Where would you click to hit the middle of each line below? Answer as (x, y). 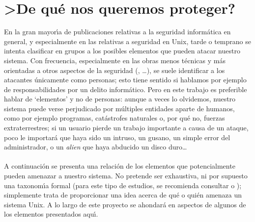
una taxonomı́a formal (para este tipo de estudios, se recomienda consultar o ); (123, 185)
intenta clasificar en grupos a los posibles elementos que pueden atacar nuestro (122, 51)
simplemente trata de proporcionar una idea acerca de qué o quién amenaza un (123, 195)
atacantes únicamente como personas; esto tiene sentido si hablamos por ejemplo (125, 80)
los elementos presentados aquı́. (51, 214)
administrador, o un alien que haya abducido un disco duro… (96, 147)
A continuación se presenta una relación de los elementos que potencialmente (120, 166)
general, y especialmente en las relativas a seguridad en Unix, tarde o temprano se (127, 41)
